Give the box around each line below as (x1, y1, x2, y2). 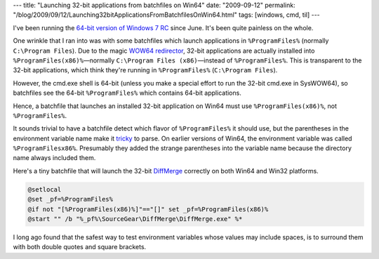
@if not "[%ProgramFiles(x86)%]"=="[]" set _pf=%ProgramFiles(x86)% (27, 205, 269, 213)
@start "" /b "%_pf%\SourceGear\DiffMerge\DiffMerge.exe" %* (27, 215, 243, 223)
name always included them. (13, 154, 96, 162)
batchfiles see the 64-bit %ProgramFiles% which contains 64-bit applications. (13, 88, 241, 98)
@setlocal (27, 185, 62, 193)
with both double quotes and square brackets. (13, 243, 147, 251)
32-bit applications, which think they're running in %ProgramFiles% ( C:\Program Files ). (13, 66, 278, 74)
